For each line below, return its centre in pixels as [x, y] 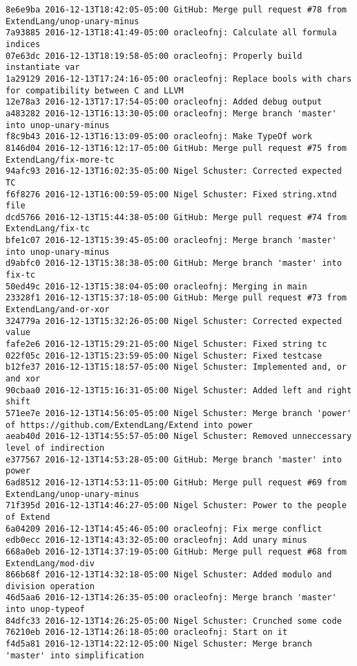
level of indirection [55, 448]
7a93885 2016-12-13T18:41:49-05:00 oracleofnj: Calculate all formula [171, 33]
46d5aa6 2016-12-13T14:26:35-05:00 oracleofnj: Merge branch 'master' [171, 598]
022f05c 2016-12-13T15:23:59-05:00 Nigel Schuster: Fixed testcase [164, 355]
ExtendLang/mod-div [50, 563]
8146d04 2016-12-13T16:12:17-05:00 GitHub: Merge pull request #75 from [176, 148]
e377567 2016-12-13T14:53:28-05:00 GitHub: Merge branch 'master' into [174, 459]
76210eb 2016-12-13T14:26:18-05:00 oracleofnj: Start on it [147, 632]
